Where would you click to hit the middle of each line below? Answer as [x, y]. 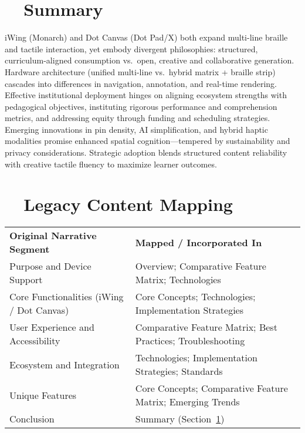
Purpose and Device [50, 266]
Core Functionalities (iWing [67, 297]
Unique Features [43, 395]
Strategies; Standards [179, 371]
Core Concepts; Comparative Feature [211, 388]
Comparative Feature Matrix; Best [206, 327]
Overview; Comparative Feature [201, 266]
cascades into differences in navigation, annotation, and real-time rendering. [141, 83]
